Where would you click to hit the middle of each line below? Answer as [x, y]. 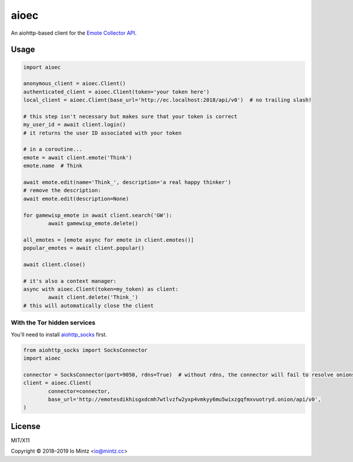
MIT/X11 [20, 440]
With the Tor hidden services [53, 323]
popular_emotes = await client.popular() [84, 248]
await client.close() [54, 264]
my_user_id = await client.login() [74, 125]
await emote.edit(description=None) [76, 199]
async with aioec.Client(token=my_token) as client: [101, 289]
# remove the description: [62, 190]
